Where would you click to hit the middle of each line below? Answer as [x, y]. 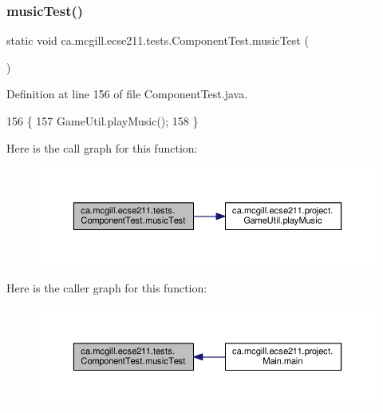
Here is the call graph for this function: [102, 147]
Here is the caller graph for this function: [107, 288]
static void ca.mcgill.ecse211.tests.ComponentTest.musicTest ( [158, 40]
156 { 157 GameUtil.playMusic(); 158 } [103, 121]
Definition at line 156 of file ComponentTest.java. [127, 94]
